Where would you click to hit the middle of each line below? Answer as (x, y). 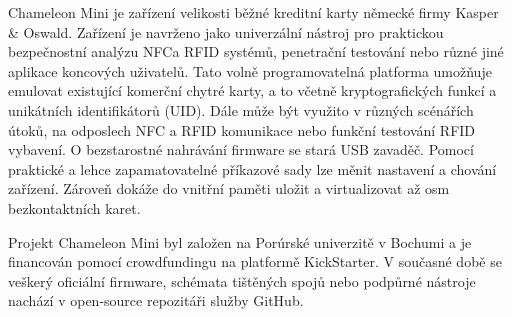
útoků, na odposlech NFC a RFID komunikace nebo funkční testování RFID (242, 129)
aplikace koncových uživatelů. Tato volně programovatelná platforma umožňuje (250, 70)
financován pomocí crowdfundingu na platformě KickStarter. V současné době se (255, 261)
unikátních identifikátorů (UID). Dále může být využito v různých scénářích (241, 109)
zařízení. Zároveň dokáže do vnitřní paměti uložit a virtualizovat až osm (229, 188)
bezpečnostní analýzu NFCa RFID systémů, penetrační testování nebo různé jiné (256, 51)
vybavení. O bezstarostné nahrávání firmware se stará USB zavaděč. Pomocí (241, 149)
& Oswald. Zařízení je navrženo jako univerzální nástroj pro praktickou (226, 31)
